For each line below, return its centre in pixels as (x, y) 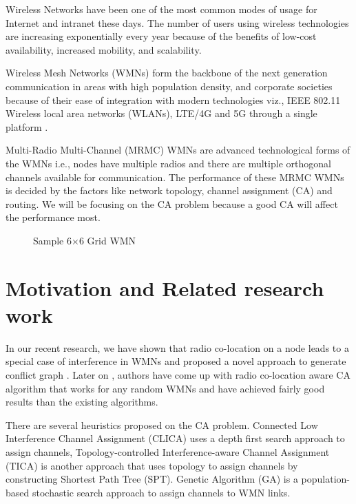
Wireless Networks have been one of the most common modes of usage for (161, 9)
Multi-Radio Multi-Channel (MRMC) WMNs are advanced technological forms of (178, 150)
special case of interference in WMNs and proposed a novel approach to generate (176, 361)
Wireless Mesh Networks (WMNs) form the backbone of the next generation (167, 73)
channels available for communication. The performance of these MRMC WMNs (175, 177)
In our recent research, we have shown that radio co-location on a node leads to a (177, 347)
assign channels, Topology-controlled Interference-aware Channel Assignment (168, 451)
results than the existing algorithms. (82, 402)
